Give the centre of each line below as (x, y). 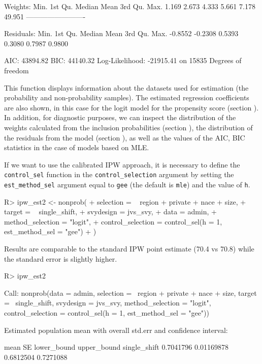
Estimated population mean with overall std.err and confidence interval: (116, 330)
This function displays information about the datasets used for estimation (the (126, 87)
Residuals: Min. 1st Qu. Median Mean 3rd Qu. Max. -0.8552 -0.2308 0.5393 (121, 33)
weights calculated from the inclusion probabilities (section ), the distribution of (128, 127)
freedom (17, 70)
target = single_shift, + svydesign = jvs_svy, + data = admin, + (110, 212)
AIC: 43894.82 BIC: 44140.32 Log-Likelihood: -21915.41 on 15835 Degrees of (123, 60)
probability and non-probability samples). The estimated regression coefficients (127, 97)
